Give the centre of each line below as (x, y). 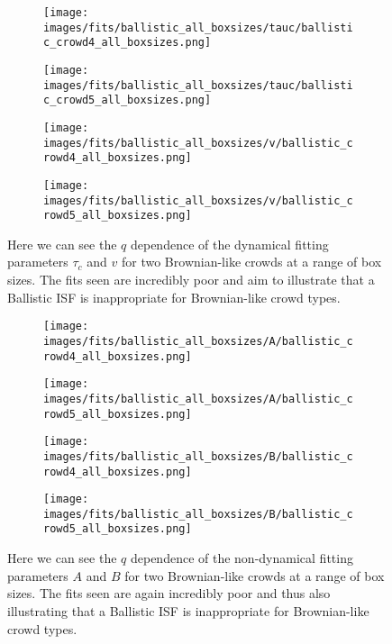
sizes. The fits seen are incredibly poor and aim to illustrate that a (191, 280)
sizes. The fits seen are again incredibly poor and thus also (169, 593)
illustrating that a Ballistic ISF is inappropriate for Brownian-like (188, 610)
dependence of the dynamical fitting (229, 244)
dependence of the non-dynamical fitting (242, 558)
